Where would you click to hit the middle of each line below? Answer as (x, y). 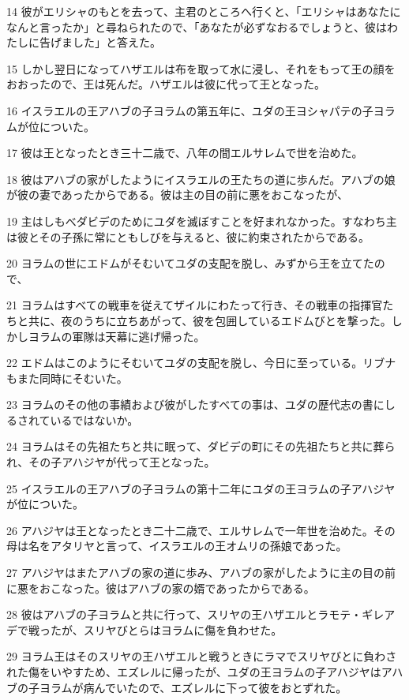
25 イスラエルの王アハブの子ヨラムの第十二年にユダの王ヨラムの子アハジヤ (201, 488)
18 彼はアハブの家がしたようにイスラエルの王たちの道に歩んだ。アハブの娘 (201, 179)
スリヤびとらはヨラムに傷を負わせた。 (183, 629)
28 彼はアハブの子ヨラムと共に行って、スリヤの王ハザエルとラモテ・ (184, 614)
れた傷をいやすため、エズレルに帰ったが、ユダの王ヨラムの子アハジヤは (194, 672)
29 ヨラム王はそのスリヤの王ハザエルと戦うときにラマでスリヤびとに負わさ (202, 656)
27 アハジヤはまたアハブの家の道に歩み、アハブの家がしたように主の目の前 (201, 573)
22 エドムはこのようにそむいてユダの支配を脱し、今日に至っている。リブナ (201, 363)
